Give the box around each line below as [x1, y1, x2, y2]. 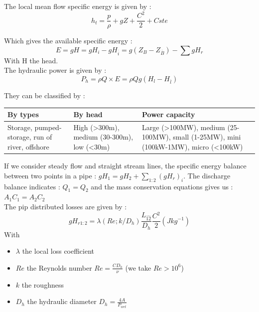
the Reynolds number [26, 262, 92, 273]
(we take [125, 262, 151, 273]
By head [73, 109, 103, 120]
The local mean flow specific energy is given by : [4, 1, 151, 11]
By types [7, 109, 39, 120]
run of [33, 132, 52, 142]
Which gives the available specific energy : [4, 35, 132, 46]
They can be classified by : [4, 90, 85, 100]
